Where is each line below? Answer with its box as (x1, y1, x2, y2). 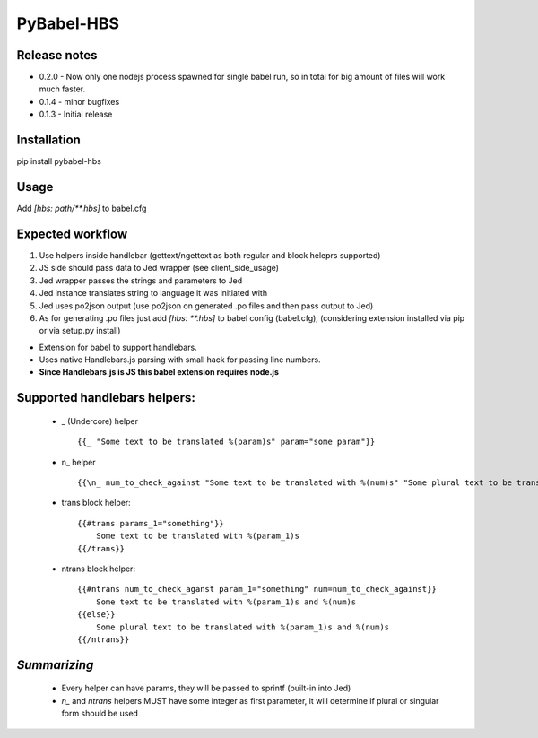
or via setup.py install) (39, 326, 121, 336)
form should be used (61, 708, 139, 719)
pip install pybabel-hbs (16, 156, 102, 167)
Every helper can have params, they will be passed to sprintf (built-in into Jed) (61, 682, 351, 694)
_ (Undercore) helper (61, 415, 139, 426)
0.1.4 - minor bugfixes (39, 96, 120, 107)
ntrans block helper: (61, 563, 136, 574)
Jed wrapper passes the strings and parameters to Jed (39, 274, 242, 286)
